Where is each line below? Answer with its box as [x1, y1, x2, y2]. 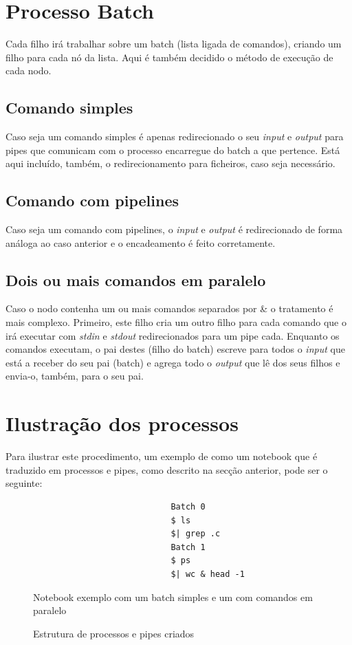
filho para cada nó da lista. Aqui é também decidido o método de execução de [5, 50, 333, 64]
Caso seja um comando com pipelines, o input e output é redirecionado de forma [5, 222, 343, 237]
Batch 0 [170, 501, 206, 512]
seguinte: [5, 476, 43, 490]
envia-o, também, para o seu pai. [5, 369, 144, 383]
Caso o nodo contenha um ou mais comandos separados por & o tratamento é [5, 301, 333, 316]
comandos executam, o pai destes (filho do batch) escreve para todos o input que [5, 342, 345, 356]
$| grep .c [170, 529, 221, 539]
